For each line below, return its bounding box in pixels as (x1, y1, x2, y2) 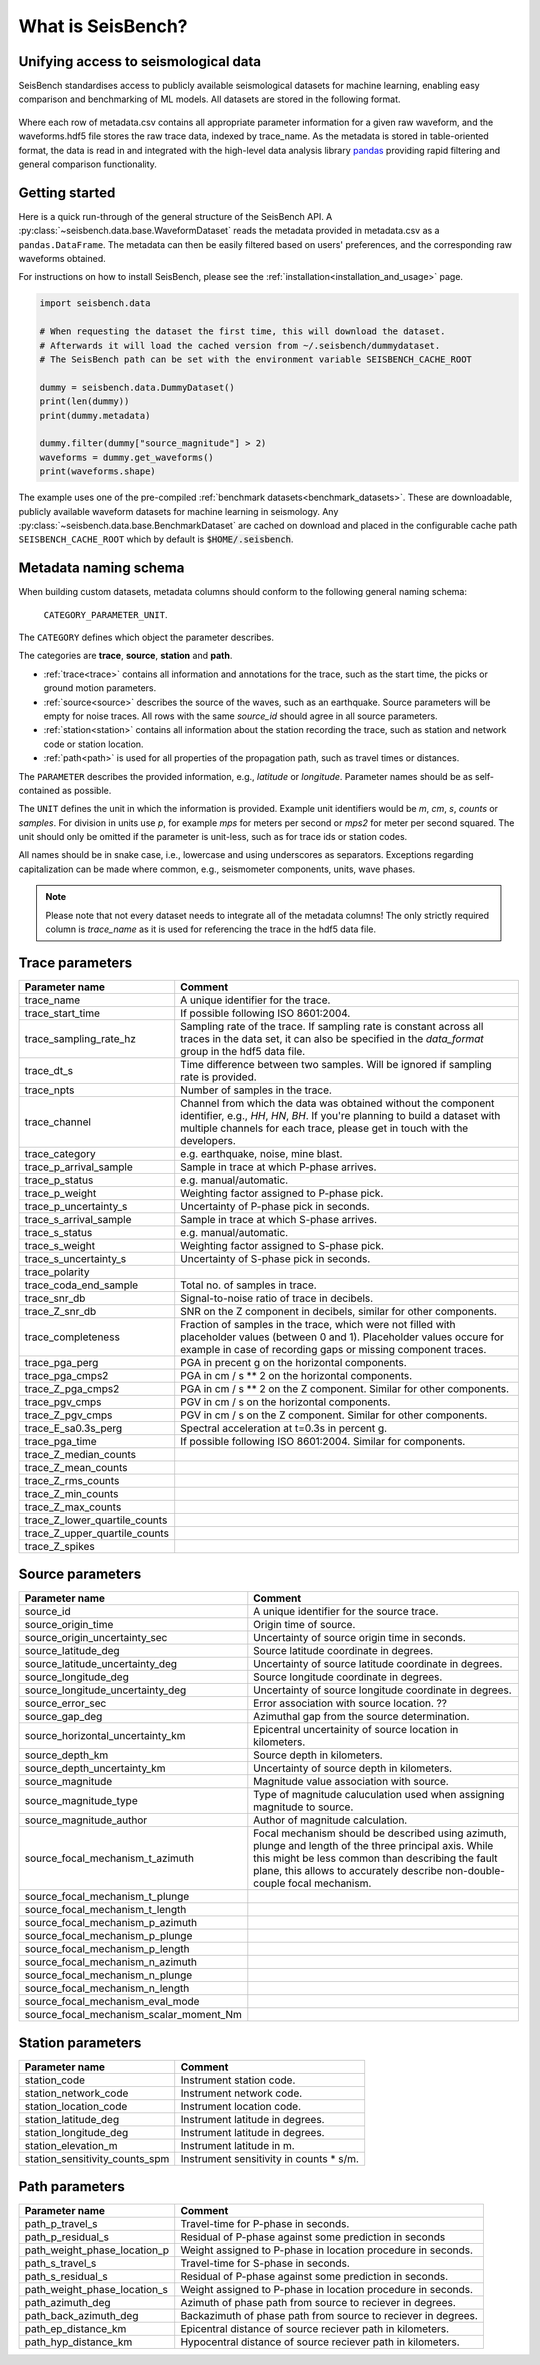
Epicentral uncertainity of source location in (253, 1723, 459, 1737)
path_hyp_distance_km (24, 2335, 133, 2349)
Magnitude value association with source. (253, 1775, 449, 1789)
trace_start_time (24, 1006, 100, 1020)
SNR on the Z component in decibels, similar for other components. (180, 1304, 497, 1318)
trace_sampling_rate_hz (24, 1031, 137, 1045)
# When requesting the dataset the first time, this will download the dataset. (39, 326, 446, 337)
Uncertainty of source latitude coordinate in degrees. (253, 1657, 503, 1671)
